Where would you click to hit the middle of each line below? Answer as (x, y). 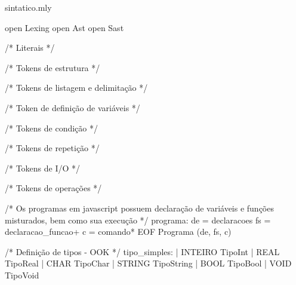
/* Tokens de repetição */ (52, 148)
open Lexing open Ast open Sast (64, 27)
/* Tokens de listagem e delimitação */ (76, 88)
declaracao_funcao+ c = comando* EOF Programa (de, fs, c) (118, 232)
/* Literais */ (30, 47)
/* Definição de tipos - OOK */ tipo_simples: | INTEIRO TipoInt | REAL (142, 251)
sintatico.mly (28, 7)
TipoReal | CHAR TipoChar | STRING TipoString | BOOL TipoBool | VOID (148, 263)
